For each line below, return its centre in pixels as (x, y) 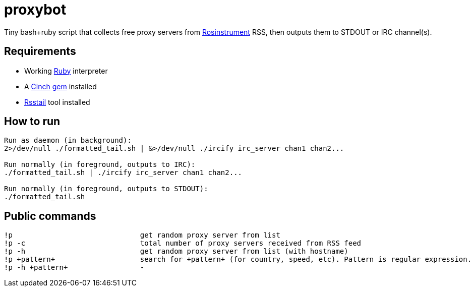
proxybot (35, 10)
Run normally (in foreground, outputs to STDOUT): (106, 189)
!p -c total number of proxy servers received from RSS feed (183, 243)
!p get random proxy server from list (142, 235)
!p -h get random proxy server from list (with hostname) (176, 251)
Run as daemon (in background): (68, 140)
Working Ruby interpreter (66, 71)
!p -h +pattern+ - (74, 268)
